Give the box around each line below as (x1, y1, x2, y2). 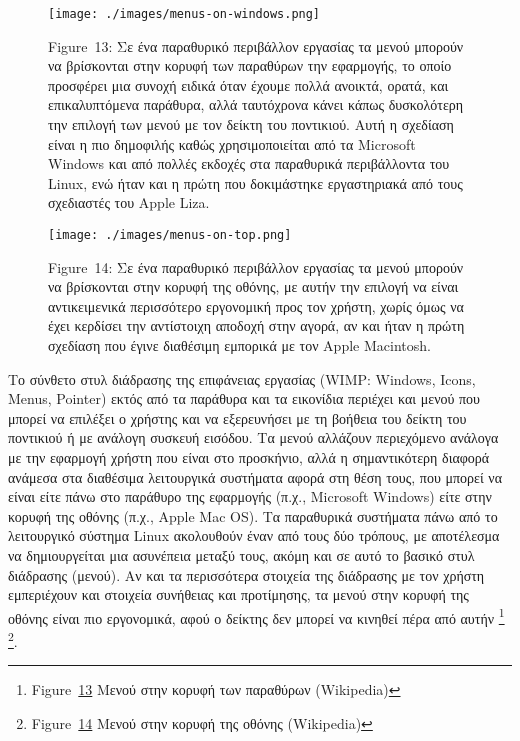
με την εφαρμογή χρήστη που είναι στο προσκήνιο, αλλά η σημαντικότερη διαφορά (8, 447, 490, 467)
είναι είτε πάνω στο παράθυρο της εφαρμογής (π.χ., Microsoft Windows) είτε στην (8, 486, 492, 507)
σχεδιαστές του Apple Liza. (48, 192, 210, 213)
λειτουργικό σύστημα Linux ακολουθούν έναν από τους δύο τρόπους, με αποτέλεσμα (8, 525, 500, 546)
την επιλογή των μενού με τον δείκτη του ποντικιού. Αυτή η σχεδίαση (48, 114, 454, 135)
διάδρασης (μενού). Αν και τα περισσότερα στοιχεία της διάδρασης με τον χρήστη (8, 564, 485, 585)
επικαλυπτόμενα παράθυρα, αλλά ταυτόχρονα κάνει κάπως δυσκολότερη (48, 94, 464, 115)
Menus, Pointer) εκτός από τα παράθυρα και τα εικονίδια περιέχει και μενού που (8, 388, 481, 409)
